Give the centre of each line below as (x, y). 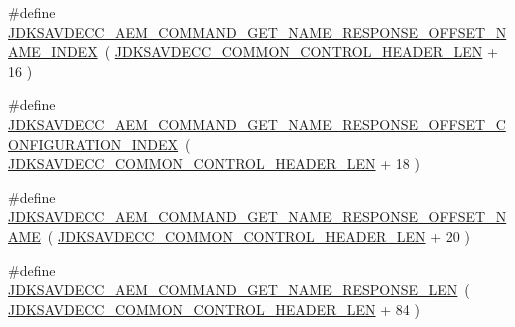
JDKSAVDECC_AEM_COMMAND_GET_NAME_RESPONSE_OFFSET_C (257, 123)
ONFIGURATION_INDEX (93, 143)
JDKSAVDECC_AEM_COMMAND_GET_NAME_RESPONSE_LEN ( (239, 289)
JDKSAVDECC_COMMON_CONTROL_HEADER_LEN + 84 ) (214, 308)
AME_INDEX (53, 51)
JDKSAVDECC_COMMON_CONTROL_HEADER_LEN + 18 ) (214, 163)
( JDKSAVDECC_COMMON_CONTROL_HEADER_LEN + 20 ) (258, 235)
